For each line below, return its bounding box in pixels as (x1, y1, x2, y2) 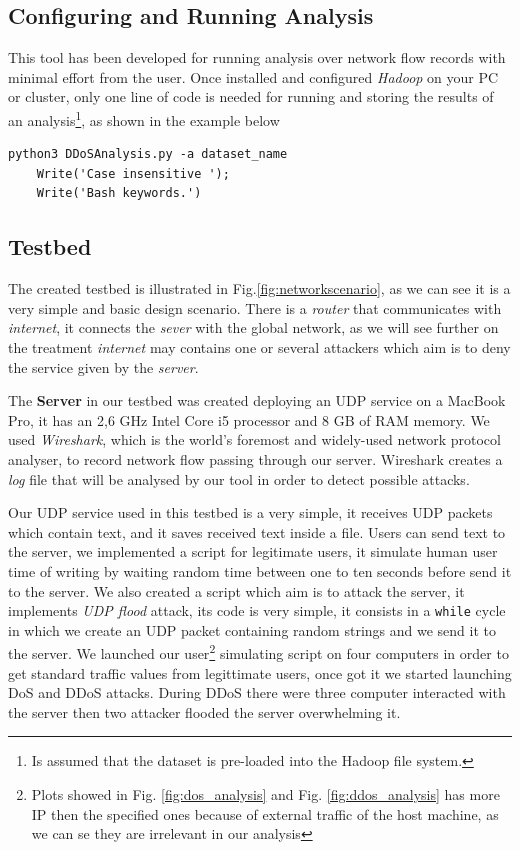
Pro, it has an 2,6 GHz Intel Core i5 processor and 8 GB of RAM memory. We (8, 409, 490, 430)
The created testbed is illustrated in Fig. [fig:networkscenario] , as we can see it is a (8, 278, 511, 299)
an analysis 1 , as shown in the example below (8, 106, 280, 130)
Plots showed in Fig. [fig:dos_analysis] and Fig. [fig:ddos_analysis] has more (31, 784, 500, 804)
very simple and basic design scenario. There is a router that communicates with (8, 297, 502, 318)
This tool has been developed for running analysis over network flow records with (8, 47, 506, 68)
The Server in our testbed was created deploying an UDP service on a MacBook (8, 390, 506, 411)
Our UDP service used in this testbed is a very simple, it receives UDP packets (8, 502, 493, 523)
